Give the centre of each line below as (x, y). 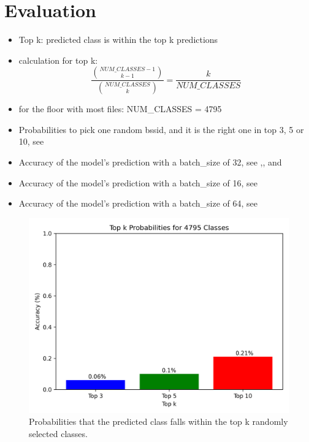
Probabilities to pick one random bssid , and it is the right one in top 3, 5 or (161, 129)
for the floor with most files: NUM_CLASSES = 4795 (120, 109)
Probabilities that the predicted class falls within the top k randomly (158, 421)
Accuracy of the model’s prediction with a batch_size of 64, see (138, 203)
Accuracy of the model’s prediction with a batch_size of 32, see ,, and (150, 162)
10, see (31, 141)
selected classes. (58, 433)
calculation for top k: (58, 60)
